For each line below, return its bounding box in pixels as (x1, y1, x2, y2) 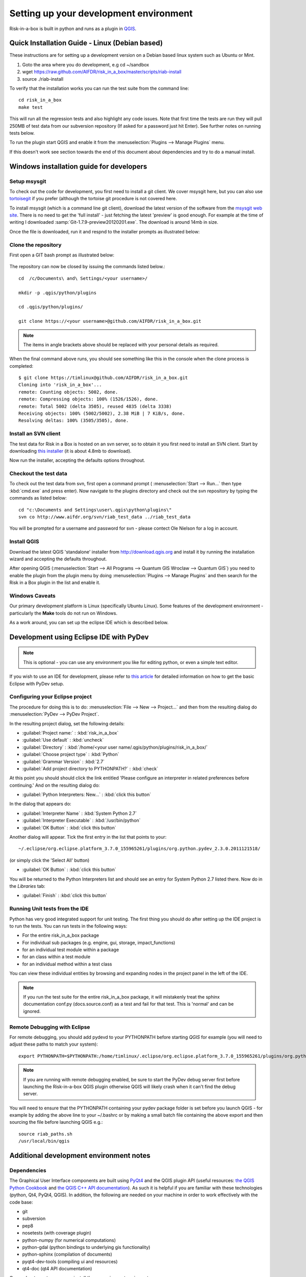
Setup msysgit (9, 178, 46, 185)
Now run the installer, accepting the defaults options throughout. (9, 457, 145, 463)
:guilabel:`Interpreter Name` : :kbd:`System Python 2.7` (22, 810, 137, 816)
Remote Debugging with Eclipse (9, 1023, 90, 1030)
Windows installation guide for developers (9, 162, 147, 171)
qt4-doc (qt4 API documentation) (22, 1266, 92, 1272)
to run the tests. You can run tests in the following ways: (9, 923, 127, 929)
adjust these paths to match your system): (9, 1041, 98, 1047)
